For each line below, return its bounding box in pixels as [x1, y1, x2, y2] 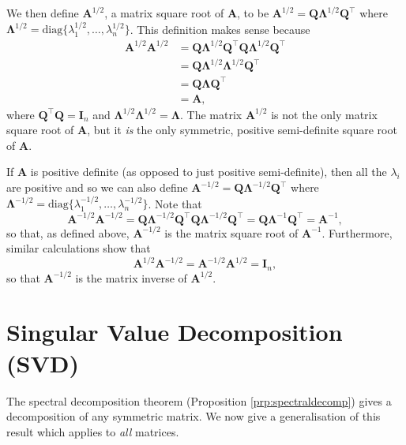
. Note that [148, 195, 202, 211]
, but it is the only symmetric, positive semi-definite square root [87, 122, 397, 138]
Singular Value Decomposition [6, 316, 343, 348]
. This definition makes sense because [130, 21, 310, 37]
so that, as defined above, [6, 224, 130, 241]
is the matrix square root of [164, 224, 299, 241]
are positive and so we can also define [6, 179, 188, 195]
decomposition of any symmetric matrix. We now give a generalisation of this [6, 408, 381, 424]
